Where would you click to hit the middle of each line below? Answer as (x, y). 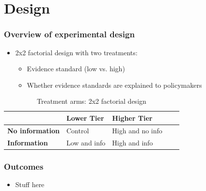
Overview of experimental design (69, 34)
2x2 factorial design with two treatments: (76, 52)
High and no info (137, 130)
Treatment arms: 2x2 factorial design (91, 101)
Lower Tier (85, 118)
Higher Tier (132, 118)
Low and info (86, 142)
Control (78, 130)
